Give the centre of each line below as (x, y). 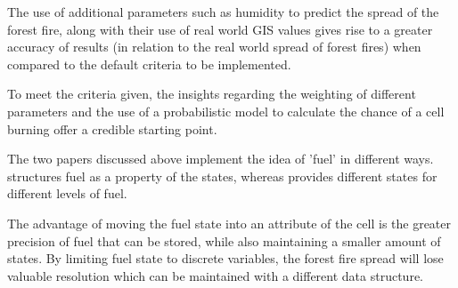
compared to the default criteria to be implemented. (149, 64)
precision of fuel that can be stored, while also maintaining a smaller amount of (224, 240)
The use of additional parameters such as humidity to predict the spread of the (223, 12)
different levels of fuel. (67, 193)
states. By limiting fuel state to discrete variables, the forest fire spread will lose (225, 258)
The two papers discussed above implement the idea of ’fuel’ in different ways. (221, 159)
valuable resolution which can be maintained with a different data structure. (215, 275)
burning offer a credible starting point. (112, 128)
